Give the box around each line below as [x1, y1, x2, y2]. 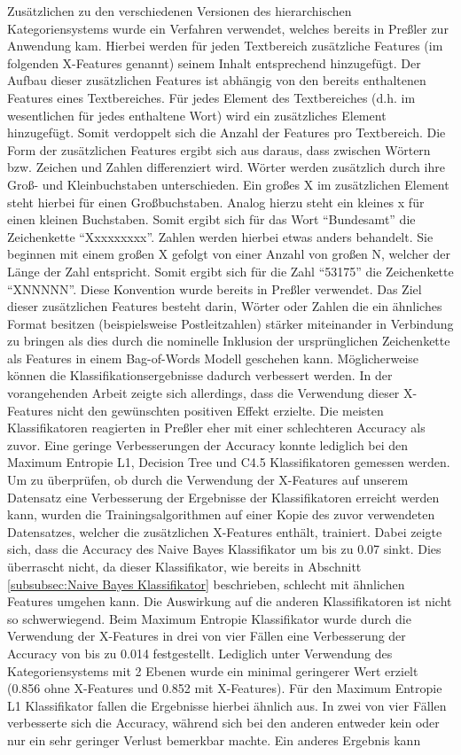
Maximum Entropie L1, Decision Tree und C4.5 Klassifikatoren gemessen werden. [7, 453, 450, 471]
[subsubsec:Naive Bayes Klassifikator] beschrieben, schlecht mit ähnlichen [7, 574, 405, 593]
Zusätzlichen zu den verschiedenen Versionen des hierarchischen [7, 2, 352, 19]
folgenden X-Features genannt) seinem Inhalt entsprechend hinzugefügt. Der [7, 53, 421, 72]
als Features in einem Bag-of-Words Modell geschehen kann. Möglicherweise [7, 348, 419, 367]
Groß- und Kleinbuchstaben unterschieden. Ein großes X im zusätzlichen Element [7, 175, 449, 193]
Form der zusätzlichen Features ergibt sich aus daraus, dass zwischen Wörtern [7, 140, 431, 159]
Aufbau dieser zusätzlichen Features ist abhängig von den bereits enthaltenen [7, 71, 426, 90]
